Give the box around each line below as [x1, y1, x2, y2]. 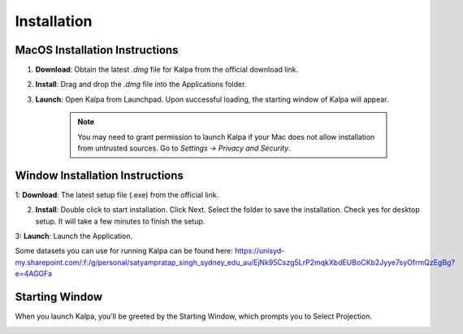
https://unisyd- [234, 246, 285, 256]
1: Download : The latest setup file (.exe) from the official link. [15, 189, 219, 199]
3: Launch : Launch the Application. [15, 232, 133, 241]
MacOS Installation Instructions [15, 43, 179, 57]
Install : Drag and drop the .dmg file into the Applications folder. [35, 80, 247, 89]
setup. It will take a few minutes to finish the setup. [35, 216, 206, 226]
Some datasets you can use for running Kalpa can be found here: [15, 246, 233, 256]
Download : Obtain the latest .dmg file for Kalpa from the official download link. [35, 65, 299, 75]
